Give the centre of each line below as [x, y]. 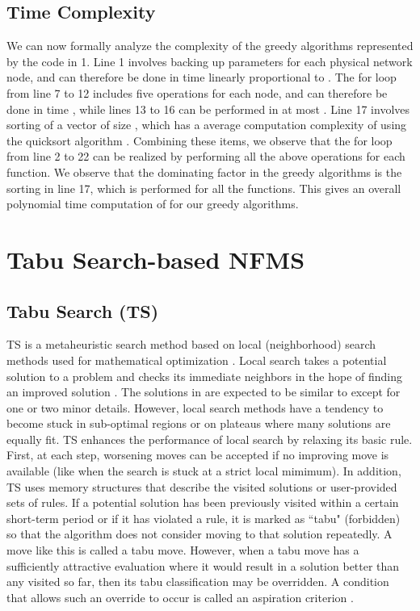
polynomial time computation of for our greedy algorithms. [153, 204]
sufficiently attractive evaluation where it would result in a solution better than [203, 565]
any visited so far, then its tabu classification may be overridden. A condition [198, 582]
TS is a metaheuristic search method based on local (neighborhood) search [191, 344]
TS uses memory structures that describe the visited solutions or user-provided [202, 486]
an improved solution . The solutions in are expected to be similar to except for [204, 392]
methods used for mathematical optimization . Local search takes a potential [197, 360]
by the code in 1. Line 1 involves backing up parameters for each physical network [210, 61]
